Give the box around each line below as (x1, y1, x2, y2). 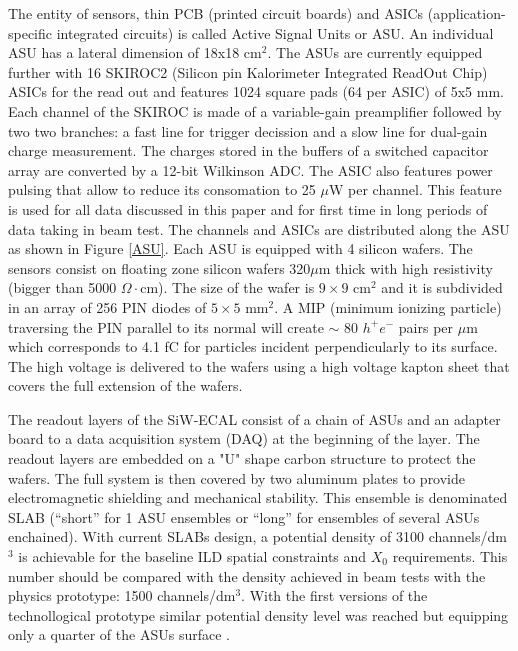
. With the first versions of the (241, 585, 428, 606)
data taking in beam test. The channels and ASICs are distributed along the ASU (8, 218, 510, 239)
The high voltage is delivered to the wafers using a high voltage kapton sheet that (8, 355, 510, 376)
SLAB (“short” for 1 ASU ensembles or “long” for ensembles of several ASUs (8, 506, 480, 527)
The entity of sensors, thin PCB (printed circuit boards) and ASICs (8, 3, 424, 23)
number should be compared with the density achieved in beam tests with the (8, 565, 486, 586)
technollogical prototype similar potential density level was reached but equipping (8, 604, 509, 625)
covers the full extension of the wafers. (8, 375, 243, 396)
